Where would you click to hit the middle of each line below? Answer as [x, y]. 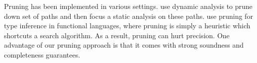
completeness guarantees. [42, 54]
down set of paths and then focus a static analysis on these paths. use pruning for [128, 16]
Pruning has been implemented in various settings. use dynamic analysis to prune [128, 6]
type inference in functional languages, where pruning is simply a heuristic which [127, 26]
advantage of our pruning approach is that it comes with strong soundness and [124, 45]
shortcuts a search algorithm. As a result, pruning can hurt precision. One [117, 35]
